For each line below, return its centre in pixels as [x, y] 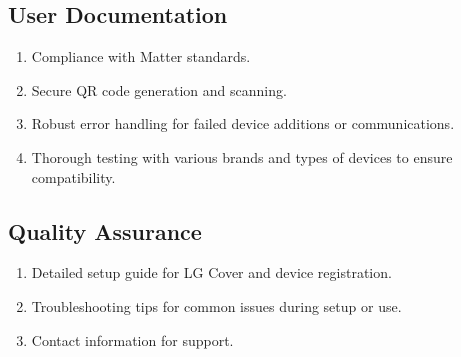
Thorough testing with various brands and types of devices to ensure [242, 156]
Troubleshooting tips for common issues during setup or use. [216, 305]
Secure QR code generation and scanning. [159, 89]
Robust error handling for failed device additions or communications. [243, 123]
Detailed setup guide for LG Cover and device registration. [211, 272]
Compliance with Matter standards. [141, 56]
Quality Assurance [105, 230]
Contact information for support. [132, 339]
